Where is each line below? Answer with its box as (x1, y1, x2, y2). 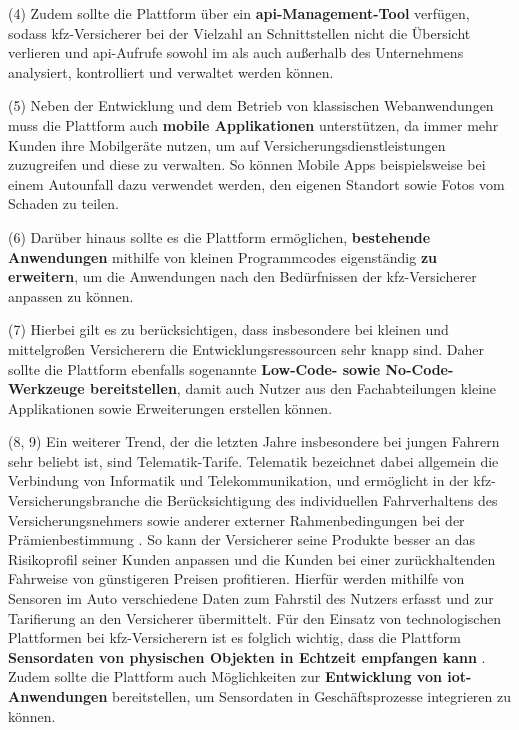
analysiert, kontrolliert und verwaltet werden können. (8, 61, 334, 82)
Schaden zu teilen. (8, 193, 119, 214)
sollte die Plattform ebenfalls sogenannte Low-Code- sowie (8, 358, 381, 379)
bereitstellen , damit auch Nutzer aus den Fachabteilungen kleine (90, 378, 497, 399)
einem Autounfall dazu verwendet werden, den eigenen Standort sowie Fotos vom (8, 173, 505, 194)
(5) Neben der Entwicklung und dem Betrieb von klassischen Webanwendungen (8, 95, 494, 116)
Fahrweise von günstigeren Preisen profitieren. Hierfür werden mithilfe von (8, 568, 465, 589)
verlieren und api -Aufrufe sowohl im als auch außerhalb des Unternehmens (8, 42, 464, 63)
